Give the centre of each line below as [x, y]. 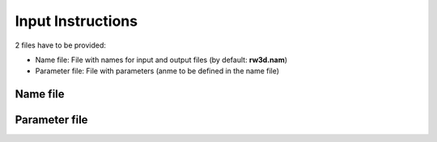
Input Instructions [76, 21]
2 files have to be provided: [61, 45]
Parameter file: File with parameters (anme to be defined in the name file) [157, 71]
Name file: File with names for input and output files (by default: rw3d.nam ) [161, 60]
